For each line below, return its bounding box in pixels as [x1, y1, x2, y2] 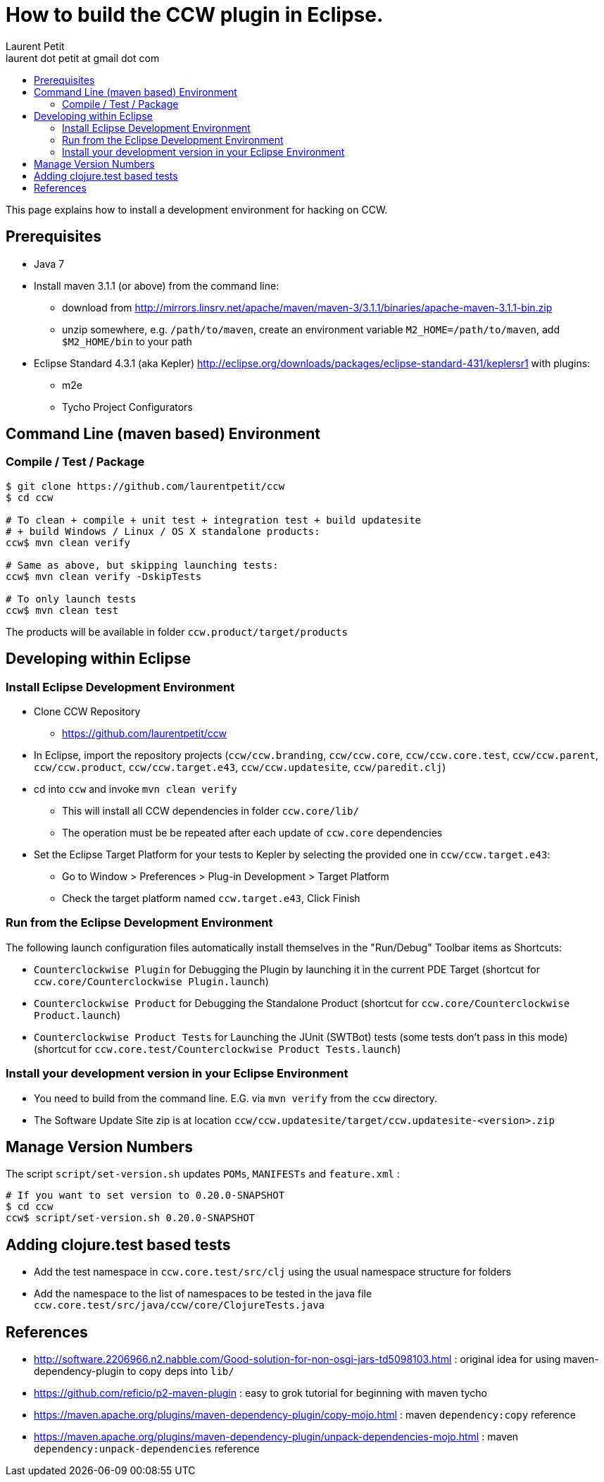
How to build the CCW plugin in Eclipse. [6, 3, 384, 27]
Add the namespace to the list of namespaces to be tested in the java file [34, 1288, 372, 1300]
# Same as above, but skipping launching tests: [6, 559, 279, 571]
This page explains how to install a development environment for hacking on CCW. [6, 203, 388, 216]
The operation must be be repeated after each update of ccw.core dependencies [62, 827, 443, 839]
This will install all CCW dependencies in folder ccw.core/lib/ [62, 805, 359, 817]
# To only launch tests [6, 593, 137, 605]
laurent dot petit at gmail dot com [6, 51, 160, 64]
